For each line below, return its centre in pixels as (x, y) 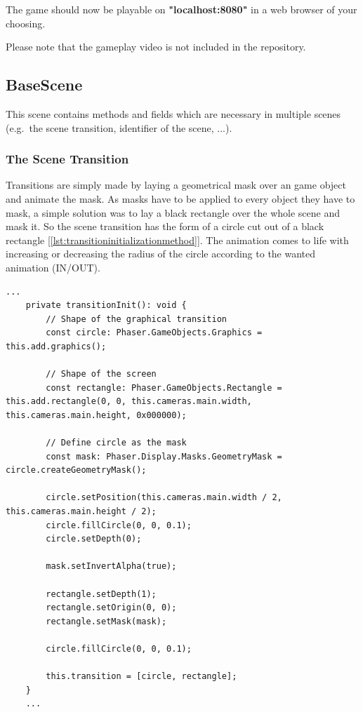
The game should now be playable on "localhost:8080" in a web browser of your (181, 9)
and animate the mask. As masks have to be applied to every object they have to (180, 198)
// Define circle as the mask (116, 443)
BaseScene (44, 85)
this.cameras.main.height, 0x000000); (96, 415)
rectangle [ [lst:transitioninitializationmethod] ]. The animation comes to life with (177, 240)
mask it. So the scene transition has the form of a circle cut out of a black (165, 226)
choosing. (26, 23)
